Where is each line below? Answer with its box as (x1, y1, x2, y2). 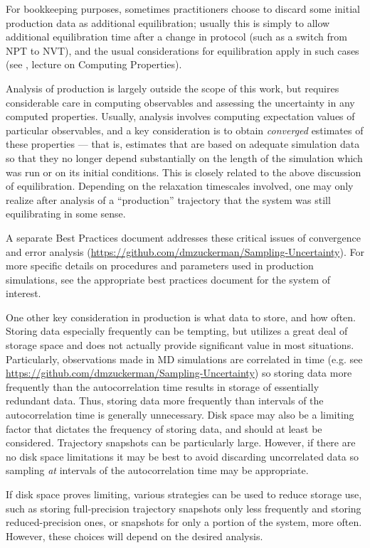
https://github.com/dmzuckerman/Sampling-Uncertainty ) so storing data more (6, 365, 352, 380)
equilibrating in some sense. (6, 206, 126, 221)
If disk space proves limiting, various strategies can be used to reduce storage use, (6, 487, 362, 501)
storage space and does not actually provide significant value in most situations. (6, 338, 354, 353)
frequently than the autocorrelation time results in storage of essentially (6, 379, 319, 394)
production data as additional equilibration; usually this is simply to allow (6, 15, 330, 30)
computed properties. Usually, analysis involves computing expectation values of (6, 109, 355, 124)
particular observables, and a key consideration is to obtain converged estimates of (6, 122, 364, 137)
